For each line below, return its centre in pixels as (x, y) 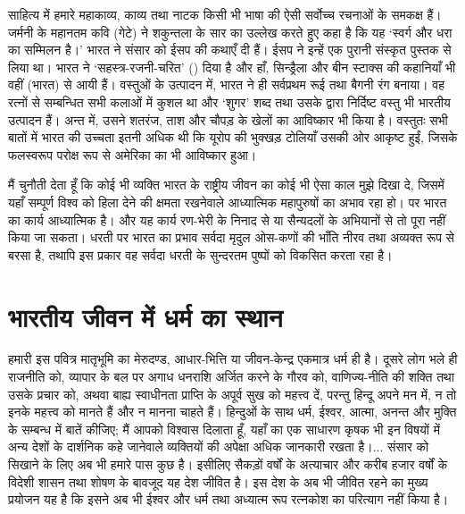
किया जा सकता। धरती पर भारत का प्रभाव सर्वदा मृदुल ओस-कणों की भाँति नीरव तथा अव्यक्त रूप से (231, 237)
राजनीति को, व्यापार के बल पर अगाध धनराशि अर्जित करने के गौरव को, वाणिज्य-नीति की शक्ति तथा (231, 377)
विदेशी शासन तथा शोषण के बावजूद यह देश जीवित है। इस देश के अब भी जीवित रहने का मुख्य (218, 481)
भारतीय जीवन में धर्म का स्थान (145, 316)
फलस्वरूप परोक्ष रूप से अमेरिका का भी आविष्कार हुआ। (133, 154)
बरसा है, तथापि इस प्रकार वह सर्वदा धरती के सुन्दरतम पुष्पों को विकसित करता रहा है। (200, 254)
